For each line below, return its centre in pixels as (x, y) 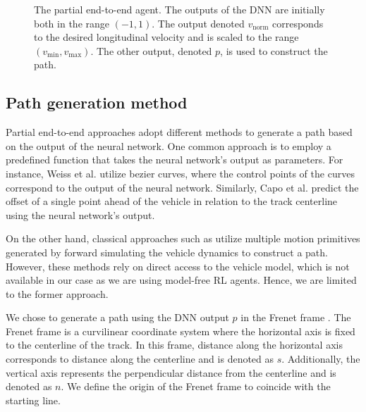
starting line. (33, 400)
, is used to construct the (274, 50)
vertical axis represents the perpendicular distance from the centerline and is (171, 372)
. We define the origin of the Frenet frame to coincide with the (196, 386)
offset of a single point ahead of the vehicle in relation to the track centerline (172, 201)
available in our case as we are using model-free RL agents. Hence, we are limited (181, 280)
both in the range (72, 23)
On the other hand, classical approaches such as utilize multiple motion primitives (183, 238)
